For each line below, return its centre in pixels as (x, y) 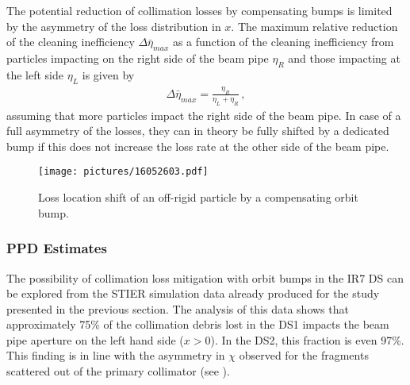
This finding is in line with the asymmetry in (116, 355)
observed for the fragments (304, 355)
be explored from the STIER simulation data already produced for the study (193, 293)
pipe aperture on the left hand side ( (95, 339)
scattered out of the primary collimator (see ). (118, 371)
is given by (108, 74)
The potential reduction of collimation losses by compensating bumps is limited (199, 10)
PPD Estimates (57, 248)
